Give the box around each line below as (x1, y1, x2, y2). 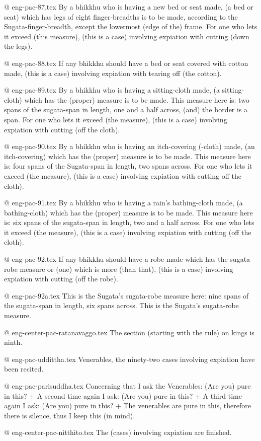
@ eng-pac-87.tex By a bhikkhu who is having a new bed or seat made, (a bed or (4, 2, 253, 12)
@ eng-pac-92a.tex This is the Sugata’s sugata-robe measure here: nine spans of (4, 290, 249, 301)
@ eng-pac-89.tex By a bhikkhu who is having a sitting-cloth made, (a (4, 85, 220, 95)
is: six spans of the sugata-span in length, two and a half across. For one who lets (4, 217, 254, 228)
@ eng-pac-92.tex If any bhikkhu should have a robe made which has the (4, 254, 228, 264)
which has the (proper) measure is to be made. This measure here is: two (24, 94, 249, 105)
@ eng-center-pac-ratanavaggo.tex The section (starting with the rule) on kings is (4, 327, 254, 337)
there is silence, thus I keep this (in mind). (4, 410, 135, 420)
